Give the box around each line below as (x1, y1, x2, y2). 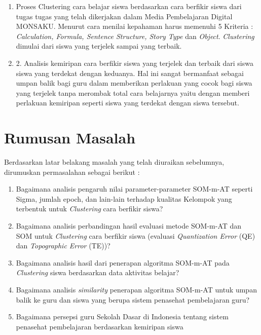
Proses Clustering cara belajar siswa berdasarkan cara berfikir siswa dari (16, 1, 242, 11)
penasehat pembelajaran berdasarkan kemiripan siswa (16, 321, 183, 331)
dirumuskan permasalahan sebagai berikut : (4, 166, 140, 177)
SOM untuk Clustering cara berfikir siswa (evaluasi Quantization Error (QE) (16, 230, 255, 241)
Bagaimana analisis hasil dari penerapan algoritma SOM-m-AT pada (16, 257, 230, 268)
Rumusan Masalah (4, 127, 136, 148)
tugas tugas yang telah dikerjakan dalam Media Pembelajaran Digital (16, 11, 233, 21)
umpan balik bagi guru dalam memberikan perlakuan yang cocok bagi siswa (16, 78, 252, 88)
